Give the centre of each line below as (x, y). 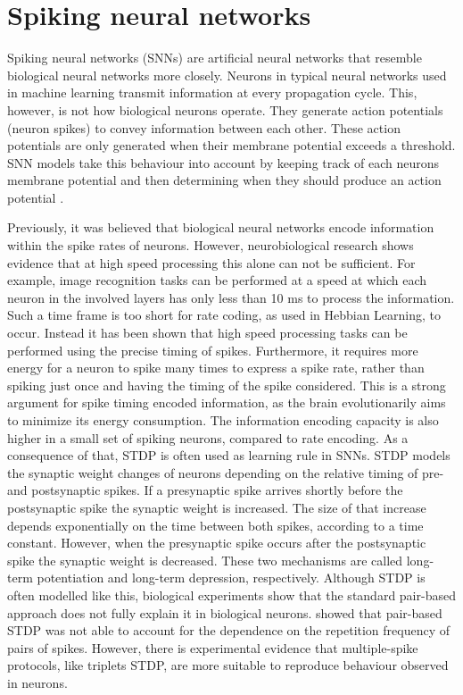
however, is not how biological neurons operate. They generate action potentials (225, 109)
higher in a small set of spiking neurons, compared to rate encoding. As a (208, 437)
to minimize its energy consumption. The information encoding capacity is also (223, 420)
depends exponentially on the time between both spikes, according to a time (215, 525)
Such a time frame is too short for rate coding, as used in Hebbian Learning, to (224, 315)
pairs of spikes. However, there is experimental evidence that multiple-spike (213, 647)
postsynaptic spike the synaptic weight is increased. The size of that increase (217, 507)
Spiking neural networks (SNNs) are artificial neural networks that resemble (215, 58)
